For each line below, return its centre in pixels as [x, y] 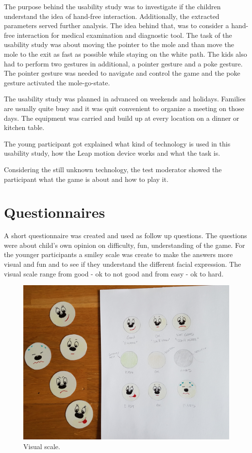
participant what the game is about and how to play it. [86, 179]
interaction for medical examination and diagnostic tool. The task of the [124, 35]
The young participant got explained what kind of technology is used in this [117, 143]
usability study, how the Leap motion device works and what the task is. [112, 153]
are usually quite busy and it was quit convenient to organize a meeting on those [124, 108]
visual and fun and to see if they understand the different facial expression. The [123, 264]
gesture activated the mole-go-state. [57, 82]
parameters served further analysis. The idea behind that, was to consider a [117, 25]
